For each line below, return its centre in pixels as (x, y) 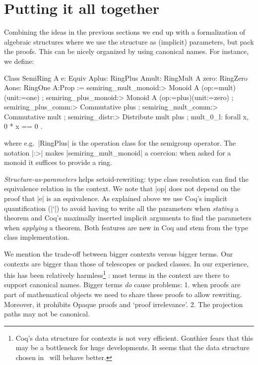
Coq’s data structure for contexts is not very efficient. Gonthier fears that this (134, 338)
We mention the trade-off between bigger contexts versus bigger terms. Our (119, 254)
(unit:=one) (22, 97)
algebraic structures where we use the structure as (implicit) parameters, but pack (129, 41)
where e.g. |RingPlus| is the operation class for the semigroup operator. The (120, 143)
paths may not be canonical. (47, 314)
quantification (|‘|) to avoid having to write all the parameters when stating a (122, 208)
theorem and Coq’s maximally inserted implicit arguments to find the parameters (128, 218)
